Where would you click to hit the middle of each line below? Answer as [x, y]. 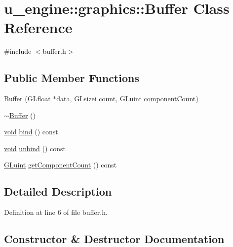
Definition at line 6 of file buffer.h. [56, 212]
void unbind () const [35, 148]
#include [18, 51]
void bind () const [31, 132]
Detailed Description [58, 191]
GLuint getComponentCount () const [60, 165]
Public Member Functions [72, 78]
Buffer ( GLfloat [27, 99]
